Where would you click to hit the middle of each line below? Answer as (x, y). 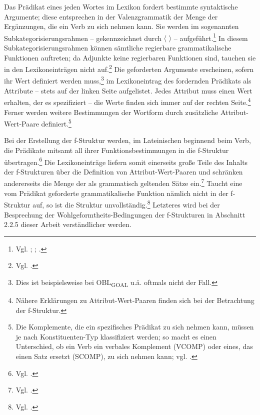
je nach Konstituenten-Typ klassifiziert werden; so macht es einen (116, 336)
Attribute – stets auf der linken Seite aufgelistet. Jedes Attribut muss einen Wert (128, 90)
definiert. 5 (56, 123)
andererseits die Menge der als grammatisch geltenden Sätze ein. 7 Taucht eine (123, 182)
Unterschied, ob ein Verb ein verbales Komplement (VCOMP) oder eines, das (134, 346)
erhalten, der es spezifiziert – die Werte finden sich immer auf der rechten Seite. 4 (127, 101)
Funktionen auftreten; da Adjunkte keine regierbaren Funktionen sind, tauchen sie (130, 57)
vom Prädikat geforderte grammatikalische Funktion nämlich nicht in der (116, 193)
